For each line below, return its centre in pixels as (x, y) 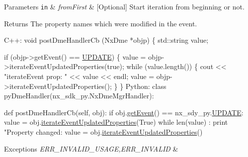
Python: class (146, 86)
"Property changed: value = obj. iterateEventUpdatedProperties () (103, 132)
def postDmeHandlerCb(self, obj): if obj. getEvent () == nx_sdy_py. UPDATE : (124, 112)
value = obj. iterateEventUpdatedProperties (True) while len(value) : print (116, 122)
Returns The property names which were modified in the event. (101, 23)
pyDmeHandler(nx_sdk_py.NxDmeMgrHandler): (79, 96)
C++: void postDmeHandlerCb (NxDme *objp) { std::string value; (106, 40)
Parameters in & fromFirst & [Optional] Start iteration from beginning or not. (124, 6)
